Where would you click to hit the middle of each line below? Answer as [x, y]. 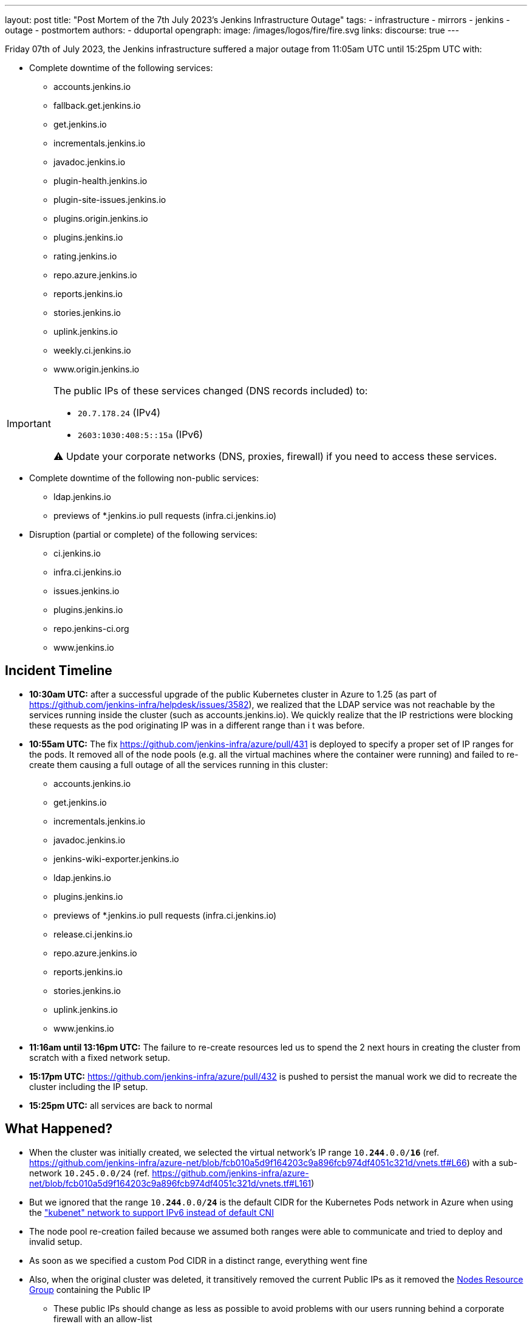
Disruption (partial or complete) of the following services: [143, 534]
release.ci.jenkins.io [93, 934]
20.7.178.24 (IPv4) [119, 413]
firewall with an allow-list [103, 1318]
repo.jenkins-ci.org [91, 629]
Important [29, 423]
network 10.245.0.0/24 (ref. [90, 1173]
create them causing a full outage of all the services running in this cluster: [179, 764]
